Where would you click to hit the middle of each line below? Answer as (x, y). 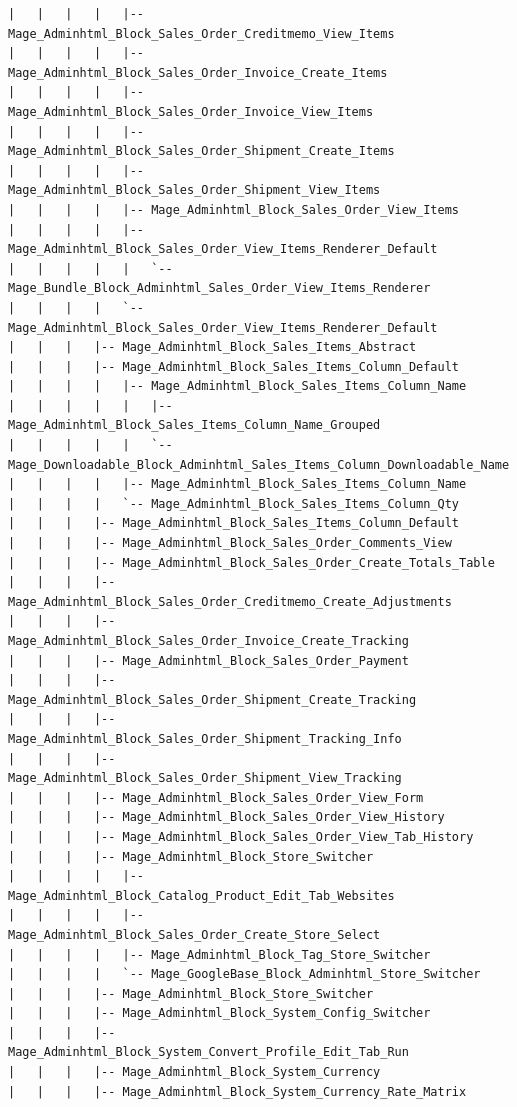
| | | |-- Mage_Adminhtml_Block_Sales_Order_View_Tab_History (241, 836)
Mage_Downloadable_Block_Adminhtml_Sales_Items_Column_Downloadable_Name (259, 464)
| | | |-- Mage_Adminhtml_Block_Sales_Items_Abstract (212, 347)
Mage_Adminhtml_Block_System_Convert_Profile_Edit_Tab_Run (208, 1052)
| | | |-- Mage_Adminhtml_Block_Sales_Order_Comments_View (230, 543)
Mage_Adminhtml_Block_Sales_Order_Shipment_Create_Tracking (212, 699)
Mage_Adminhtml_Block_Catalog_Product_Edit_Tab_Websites (201, 895)
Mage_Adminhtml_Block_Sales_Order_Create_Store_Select (194, 934)
